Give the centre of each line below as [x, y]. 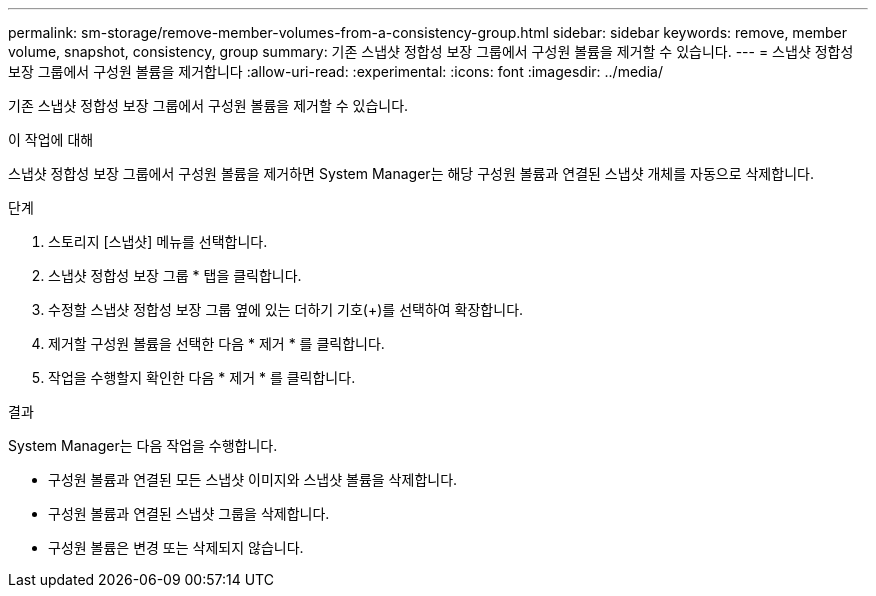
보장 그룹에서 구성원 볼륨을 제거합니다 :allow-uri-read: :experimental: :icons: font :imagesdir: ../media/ [335, 71]
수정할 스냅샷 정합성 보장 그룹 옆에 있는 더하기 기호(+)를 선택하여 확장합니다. [286, 309]
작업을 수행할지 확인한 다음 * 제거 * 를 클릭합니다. [202, 377]
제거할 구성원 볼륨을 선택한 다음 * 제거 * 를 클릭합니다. [216, 343]
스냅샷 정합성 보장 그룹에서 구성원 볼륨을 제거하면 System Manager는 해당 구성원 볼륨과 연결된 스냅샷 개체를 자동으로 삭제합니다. [411, 173]
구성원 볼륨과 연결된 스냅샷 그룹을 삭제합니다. [189, 513]
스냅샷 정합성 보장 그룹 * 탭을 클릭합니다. [175, 275]
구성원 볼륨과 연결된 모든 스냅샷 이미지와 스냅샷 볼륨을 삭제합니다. [253, 479]
